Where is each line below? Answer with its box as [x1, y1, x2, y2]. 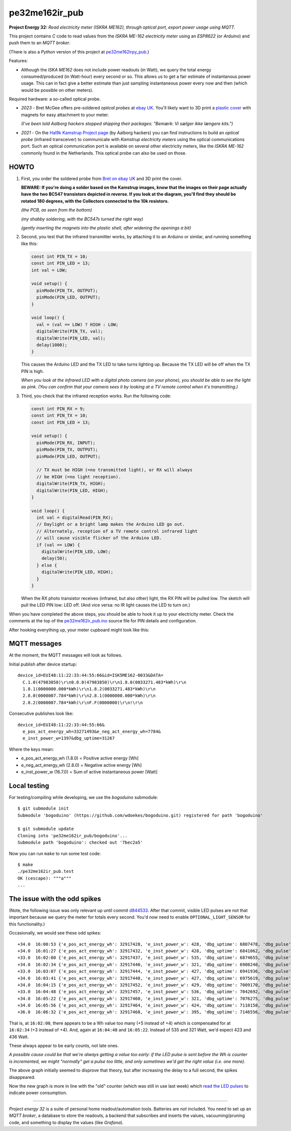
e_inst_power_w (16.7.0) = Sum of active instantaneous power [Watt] [21, 769, 158, 775]
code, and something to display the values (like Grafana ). [9, 1119, 124, 1125]
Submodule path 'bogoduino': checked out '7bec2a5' [17, 840, 143, 846]
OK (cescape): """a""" [17, 875, 72, 881]
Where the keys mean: [9, 746, 54, 752]
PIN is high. [21, 368, 44, 374]
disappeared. [9, 1074, 36, 1080]
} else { [36, 562, 57, 568]
